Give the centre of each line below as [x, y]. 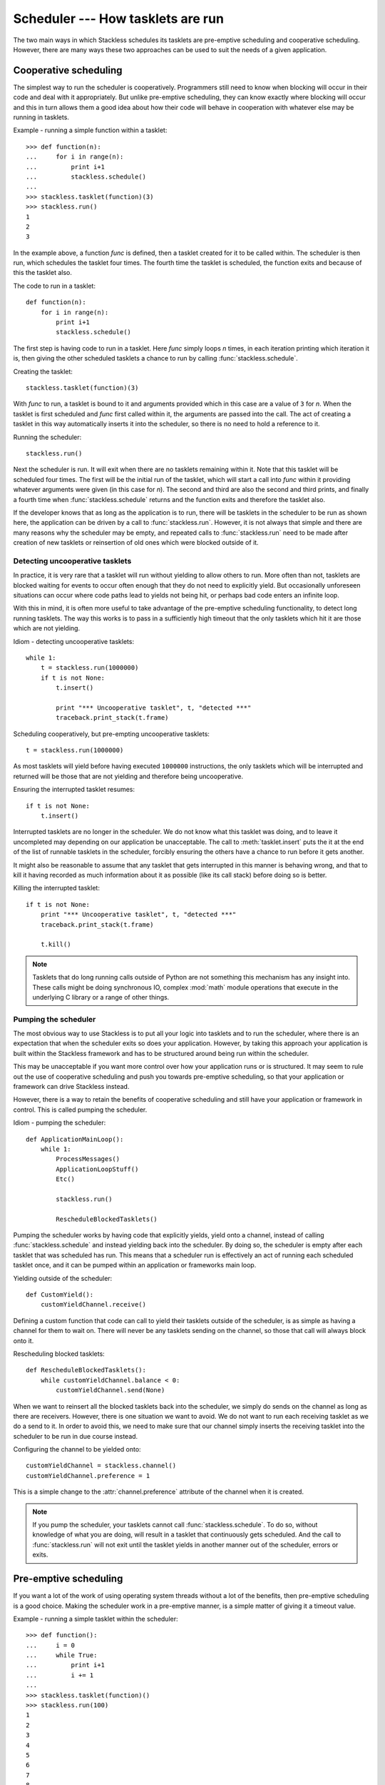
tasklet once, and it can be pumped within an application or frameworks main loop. [135, 1265]
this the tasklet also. [43, 273]
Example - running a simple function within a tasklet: [90, 130]
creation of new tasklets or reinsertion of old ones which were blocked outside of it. [136, 543]
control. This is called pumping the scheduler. [80, 1110]
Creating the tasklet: [43, 371]
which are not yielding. [47, 628]
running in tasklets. [41, 117]
